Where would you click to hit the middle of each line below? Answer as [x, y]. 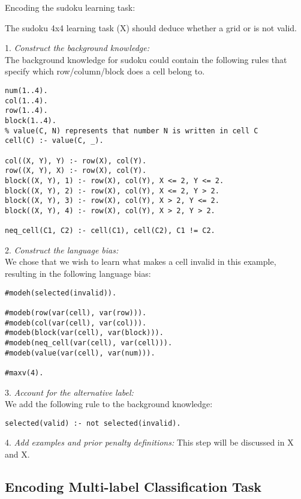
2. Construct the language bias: [62, 249]
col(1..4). [26, 101]
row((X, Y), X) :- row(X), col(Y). [76, 171]
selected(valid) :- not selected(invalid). [93, 423]
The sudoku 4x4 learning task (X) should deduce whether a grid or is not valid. [151, 27]
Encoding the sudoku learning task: [70, 7]
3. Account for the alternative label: [69, 392]
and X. [17, 454]
